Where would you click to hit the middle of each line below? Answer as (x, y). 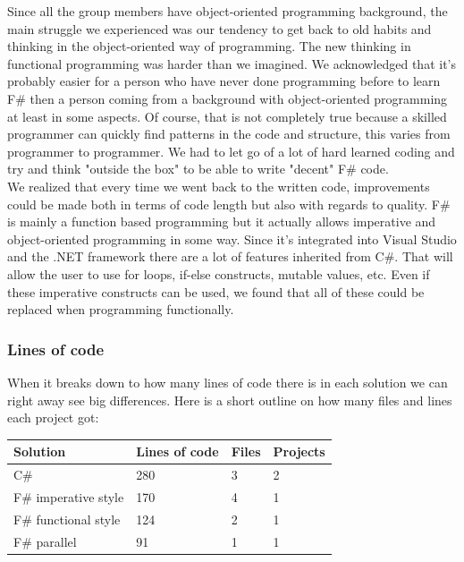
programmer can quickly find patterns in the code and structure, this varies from (229, 134)
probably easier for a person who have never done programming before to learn (224, 81)
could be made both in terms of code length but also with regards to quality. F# (229, 204)
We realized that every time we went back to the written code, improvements (219, 186)
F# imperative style (69, 496)
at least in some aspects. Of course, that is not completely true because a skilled (227, 116)
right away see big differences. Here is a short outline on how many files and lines (230, 400)
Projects (299, 451)
